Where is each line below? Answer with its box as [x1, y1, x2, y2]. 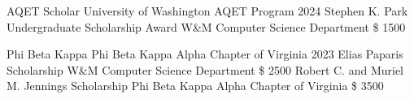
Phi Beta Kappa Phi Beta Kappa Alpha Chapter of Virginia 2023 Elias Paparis [7, 45, 403, 62]
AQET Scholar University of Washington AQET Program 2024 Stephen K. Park [7, 2, 408, 19]
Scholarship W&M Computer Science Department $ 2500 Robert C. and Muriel [7, 61, 403, 78]
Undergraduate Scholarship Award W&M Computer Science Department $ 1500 [7, 18, 406, 35]
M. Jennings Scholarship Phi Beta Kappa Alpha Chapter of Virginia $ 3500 [7, 77, 384, 94]
